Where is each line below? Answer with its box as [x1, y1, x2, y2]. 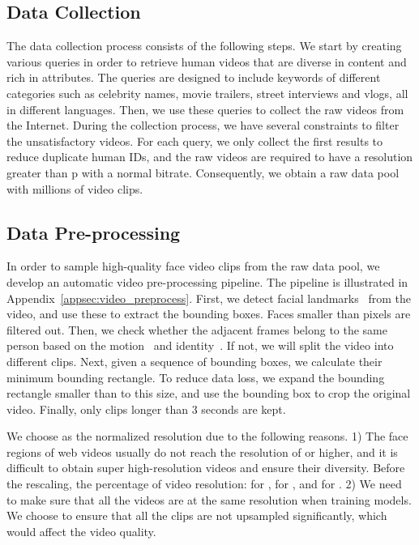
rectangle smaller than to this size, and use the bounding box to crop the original [6, 385, 411, 402]
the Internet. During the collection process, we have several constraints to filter [6, 117, 400, 134]
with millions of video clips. [6, 180, 143, 197]
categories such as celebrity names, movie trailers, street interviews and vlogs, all [6, 84, 408, 101]
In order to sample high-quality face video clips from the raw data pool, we [6, 258, 380, 275]
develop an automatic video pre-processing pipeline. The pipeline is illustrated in [6, 273, 408, 290]
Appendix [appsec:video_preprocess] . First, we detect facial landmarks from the [6, 289, 411, 306]
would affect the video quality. [6, 522, 156, 539]
